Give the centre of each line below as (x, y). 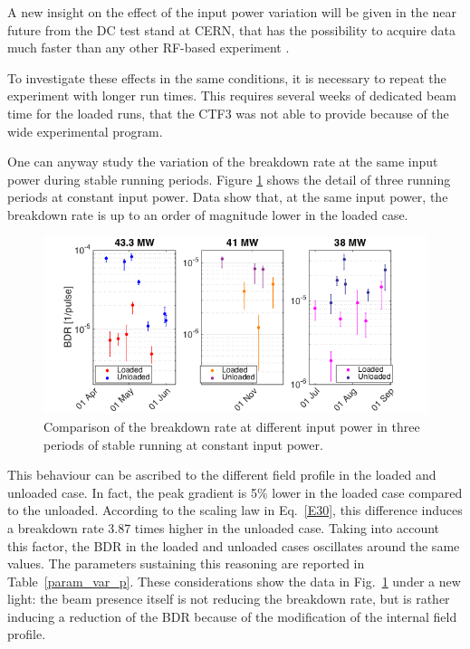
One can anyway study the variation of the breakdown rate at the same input (223, 162)
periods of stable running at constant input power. (183, 444)
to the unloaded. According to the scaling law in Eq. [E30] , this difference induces (235, 510)
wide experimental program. (85, 131)
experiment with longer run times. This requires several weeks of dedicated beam (232, 95)
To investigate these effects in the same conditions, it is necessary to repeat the (227, 77)
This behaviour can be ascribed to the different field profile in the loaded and (222, 475)
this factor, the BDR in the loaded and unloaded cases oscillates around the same (234, 545)
